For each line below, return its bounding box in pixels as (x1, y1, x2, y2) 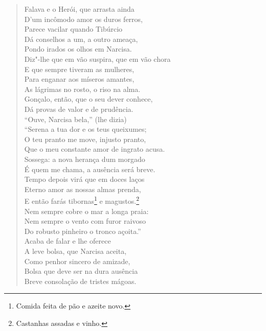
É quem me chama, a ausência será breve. (24, 163, 156, 174)
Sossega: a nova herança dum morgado (24, 153, 145, 164)
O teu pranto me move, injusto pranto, (24, 133, 146, 144)
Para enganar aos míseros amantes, (24, 74, 135, 84)
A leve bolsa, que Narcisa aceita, (24, 245, 127, 256)
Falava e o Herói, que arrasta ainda (24, 4, 135, 14)
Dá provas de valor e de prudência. (24, 103, 134, 114)
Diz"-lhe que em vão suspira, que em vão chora (24, 53, 171, 64)
